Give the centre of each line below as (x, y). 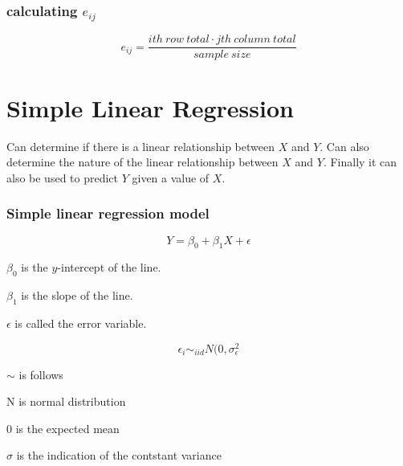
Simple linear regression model (108, 213)
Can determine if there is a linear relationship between (140, 146)
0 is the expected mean (63, 428)
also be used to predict (63, 177)
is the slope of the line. (77, 295)
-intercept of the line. (109, 267)
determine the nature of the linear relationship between (142, 162)
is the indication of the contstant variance (119, 455)
